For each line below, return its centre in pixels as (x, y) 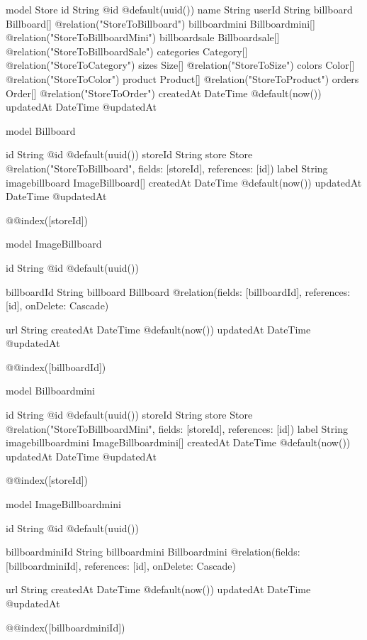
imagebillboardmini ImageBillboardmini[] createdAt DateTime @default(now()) (178, 442)
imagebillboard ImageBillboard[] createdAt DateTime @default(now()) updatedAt (184, 182)
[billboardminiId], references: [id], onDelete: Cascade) (121, 565)
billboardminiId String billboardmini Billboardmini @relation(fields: (153, 552)
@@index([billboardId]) (56, 366)
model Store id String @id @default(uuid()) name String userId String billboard (179, 9)
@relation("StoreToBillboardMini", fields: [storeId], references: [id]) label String (177, 428)
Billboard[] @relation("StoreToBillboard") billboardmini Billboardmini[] (160, 23)
